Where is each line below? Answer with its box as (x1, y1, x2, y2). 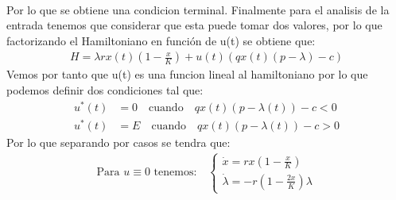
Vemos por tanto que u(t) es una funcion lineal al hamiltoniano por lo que (6, 66, 368, 83)
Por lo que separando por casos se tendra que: (6, 133, 231, 150)
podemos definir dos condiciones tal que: (6, 81, 204, 98)
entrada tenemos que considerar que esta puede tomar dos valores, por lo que (6, 17, 382, 33)
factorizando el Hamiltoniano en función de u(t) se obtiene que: (6, 32, 316, 48)
